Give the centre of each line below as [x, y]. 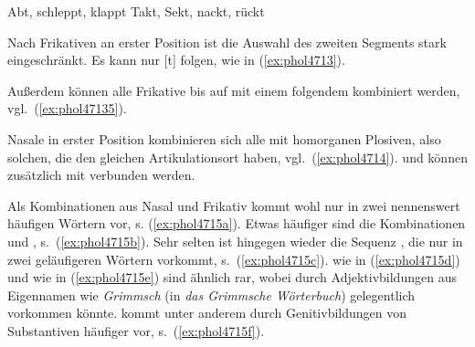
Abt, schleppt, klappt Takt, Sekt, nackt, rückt [136, 11]
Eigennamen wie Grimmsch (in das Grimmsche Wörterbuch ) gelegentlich [211, 294]
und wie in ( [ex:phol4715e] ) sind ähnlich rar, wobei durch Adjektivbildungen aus [232, 277]
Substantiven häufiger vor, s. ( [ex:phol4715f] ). [136, 330]
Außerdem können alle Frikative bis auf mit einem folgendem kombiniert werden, [234, 90]
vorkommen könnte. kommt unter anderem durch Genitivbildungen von [207, 313]
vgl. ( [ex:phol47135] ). [67, 108]
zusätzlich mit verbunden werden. [101, 175]
